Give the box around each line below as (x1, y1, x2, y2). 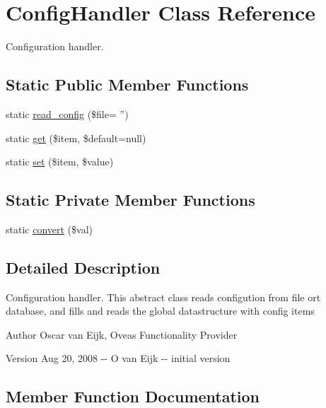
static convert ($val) (6, 221, 93, 236)
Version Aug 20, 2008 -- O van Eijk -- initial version (6, 351, 231, 366)
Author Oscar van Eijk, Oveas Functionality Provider (6, 327, 238, 342)
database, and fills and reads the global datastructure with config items (6, 303, 315, 318)
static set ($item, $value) (6, 154, 114, 169)
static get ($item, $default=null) (6, 130, 146, 145)
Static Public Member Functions (6, 74, 249, 95)
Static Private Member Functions (6, 189, 255, 211)
